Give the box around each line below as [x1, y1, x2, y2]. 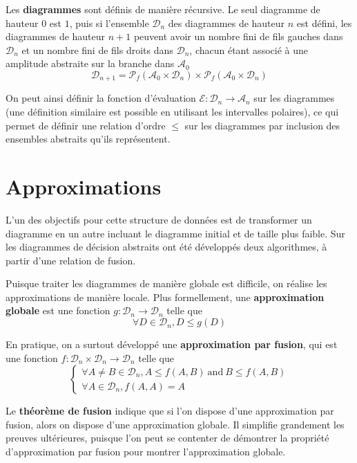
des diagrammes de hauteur [168, 15, 285, 30]
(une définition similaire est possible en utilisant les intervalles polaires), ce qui [6, 105, 339, 119]
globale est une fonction [6, 303, 110, 318]
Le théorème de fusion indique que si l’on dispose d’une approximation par [6, 403, 334, 418]
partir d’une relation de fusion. [6, 253, 136, 267]
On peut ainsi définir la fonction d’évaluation [6, 91, 196, 105]
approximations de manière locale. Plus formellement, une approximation [6, 289, 325, 304]
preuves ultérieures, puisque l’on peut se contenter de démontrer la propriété [6, 430, 329, 445]
